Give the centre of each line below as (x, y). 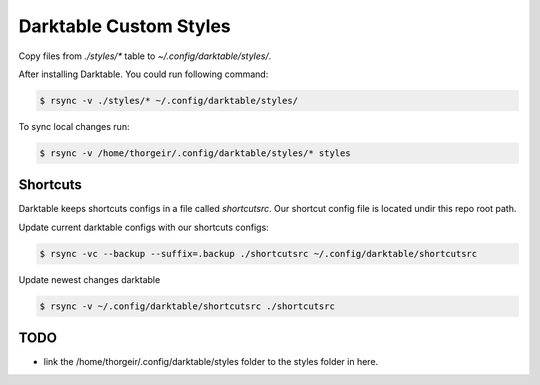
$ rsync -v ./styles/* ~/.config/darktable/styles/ (169, 100)
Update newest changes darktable (89, 279)
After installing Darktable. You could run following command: (143, 74)
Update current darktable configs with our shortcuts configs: (143, 227)
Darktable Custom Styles (124, 26)
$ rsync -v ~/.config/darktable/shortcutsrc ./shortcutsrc (187, 306)
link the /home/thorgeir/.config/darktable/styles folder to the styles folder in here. (211, 362)
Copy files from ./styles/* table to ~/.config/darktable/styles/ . (145, 56)
